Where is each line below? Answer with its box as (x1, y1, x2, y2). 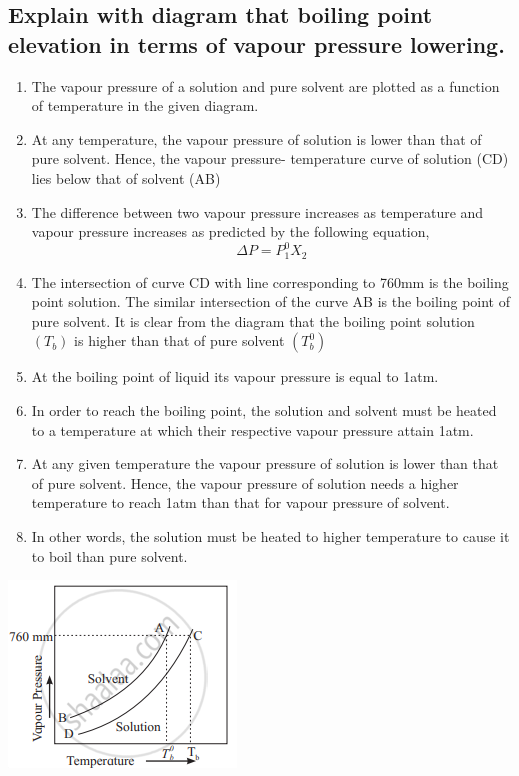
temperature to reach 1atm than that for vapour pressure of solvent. (31, 492, 450, 513)
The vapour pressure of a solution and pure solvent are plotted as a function (31, 75, 500, 96)
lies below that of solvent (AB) (31, 167, 221, 188)
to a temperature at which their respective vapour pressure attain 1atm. (31, 419, 474, 440)
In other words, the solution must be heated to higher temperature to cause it (31, 526, 510, 547)
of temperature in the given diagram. (31, 95, 259, 116)
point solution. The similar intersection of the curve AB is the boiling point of (31, 291, 510, 312)
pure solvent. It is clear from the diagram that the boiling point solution (31, 310, 475, 331)
